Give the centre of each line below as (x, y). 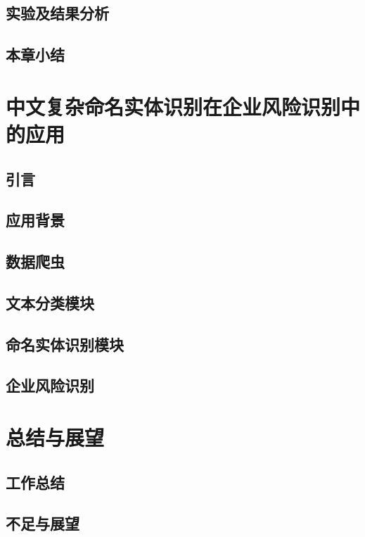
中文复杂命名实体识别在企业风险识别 (173, 106)
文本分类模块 (50, 302)
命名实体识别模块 (65, 344)
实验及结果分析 (57, 13)
